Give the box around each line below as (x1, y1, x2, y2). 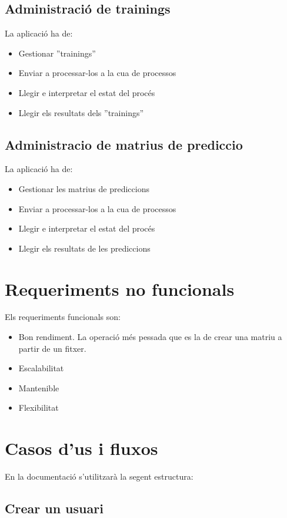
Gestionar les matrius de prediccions (18, 182, 149, 194)
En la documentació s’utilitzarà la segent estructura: (5, 470, 193, 483)
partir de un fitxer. (18, 342, 86, 354)
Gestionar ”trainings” (18, 47, 96, 59)
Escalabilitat (18, 362, 64, 374)
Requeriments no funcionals (5, 276, 235, 301)
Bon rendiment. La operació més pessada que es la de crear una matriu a (18, 331, 282, 343)
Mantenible (18, 381, 59, 394)
